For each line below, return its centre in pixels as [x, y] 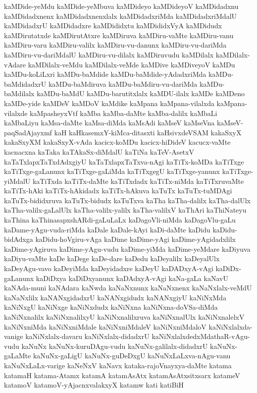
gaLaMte [18, 356]
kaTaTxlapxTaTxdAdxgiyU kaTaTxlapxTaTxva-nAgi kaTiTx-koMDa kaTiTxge [124, 161]
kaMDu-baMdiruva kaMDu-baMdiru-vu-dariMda [123, 84]
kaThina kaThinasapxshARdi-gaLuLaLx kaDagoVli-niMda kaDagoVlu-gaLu [120, 220]
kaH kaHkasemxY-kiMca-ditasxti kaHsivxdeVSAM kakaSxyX [148, 132]
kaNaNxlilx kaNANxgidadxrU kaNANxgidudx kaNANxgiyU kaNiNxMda [115, 297]
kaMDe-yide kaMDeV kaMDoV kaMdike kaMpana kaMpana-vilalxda [109, 103]
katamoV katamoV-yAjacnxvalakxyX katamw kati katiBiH [94, 385]
